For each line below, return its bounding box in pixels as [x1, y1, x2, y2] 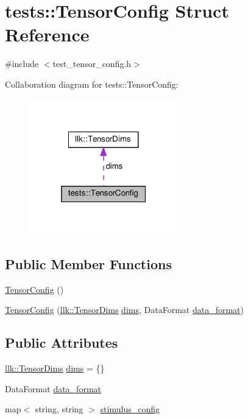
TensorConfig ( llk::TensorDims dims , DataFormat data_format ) [5, 303, 244, 316]
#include [5, 57, 39, 70]
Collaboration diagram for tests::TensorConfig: [5, 77, 179, 90]
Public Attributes [5, 333, 118, 352]
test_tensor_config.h [52, 57, 132, 70]
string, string [35, 403, 83, 415]
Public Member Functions [5, 254, 172, 273]
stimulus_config [100, 403, 160, 415]
